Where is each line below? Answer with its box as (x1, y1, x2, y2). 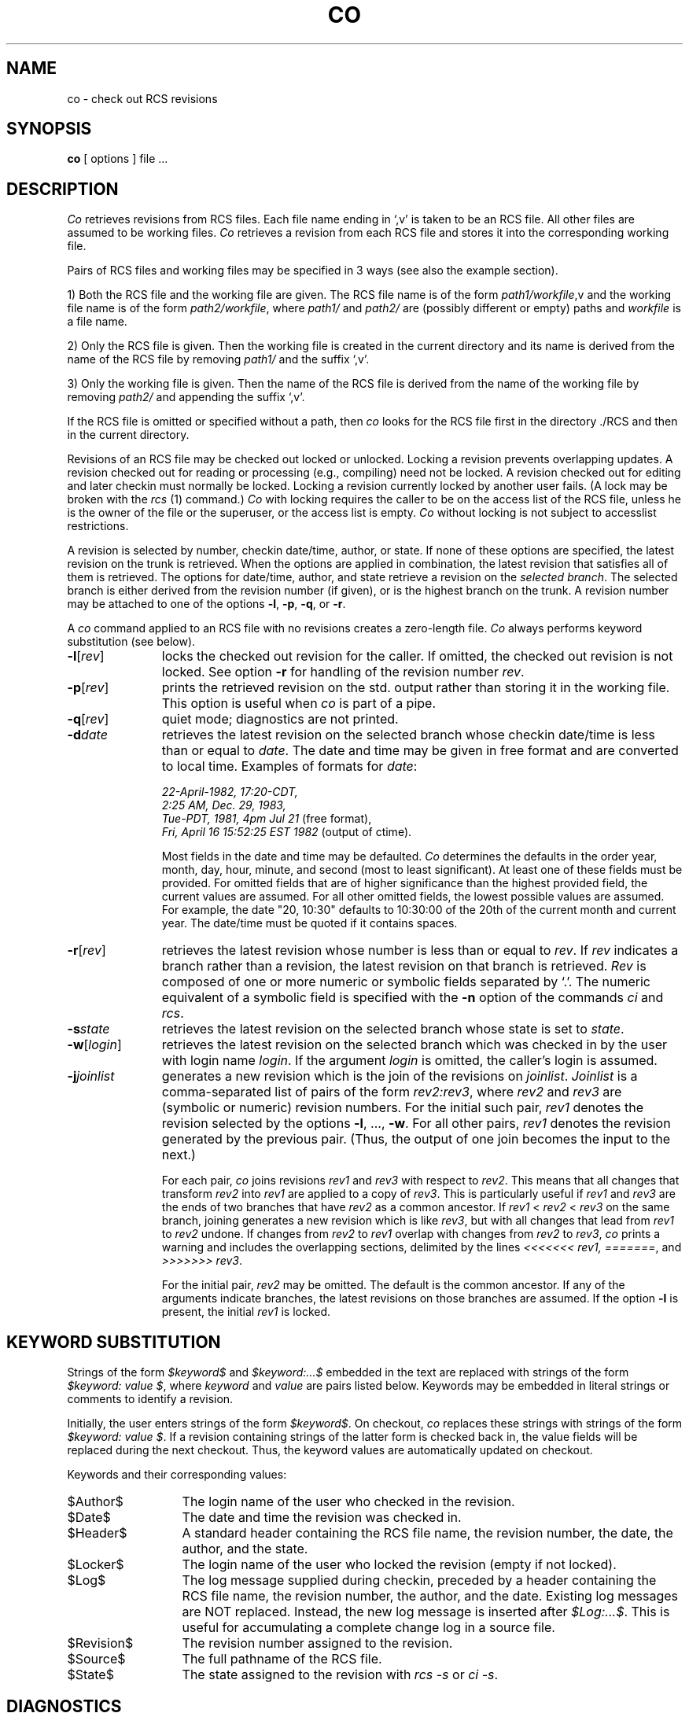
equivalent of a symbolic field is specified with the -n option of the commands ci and (161, 989, 664, 1006)
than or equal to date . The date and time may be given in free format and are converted (161, 742, 679, 759)
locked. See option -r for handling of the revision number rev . (161, 664, 525, 680)
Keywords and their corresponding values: (67, 1468, 287, 1482)
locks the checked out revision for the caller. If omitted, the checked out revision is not (161, 648, 673, 665)
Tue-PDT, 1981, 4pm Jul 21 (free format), (161, 812, 372, 826)
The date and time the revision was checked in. (182, 1509, 462, 1526)
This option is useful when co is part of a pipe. (161, 695, 437, 712)
